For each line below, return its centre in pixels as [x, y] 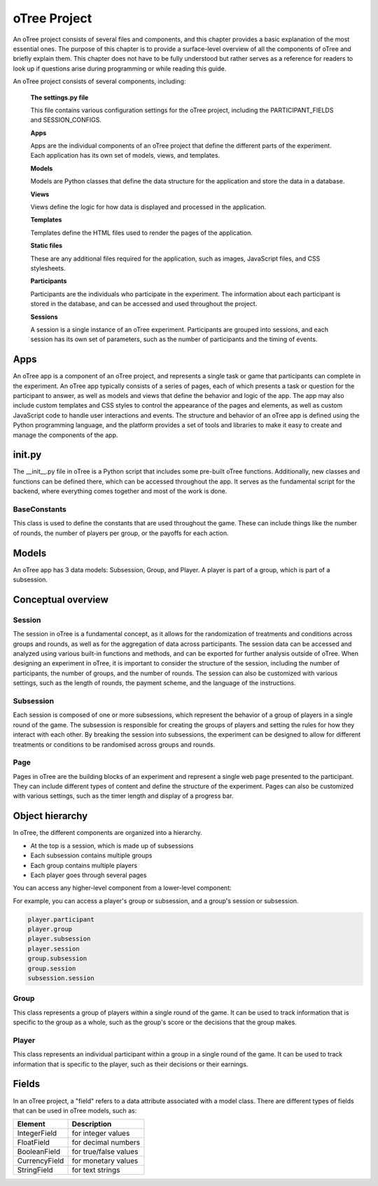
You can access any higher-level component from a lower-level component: [122, 888]
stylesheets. [48, 268]
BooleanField [39, 1152]
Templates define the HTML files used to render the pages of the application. [142, 233]
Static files [47, 246]
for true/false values [105, 1152]
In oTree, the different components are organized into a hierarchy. [107, 833]
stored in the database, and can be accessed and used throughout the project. [144, 304]
